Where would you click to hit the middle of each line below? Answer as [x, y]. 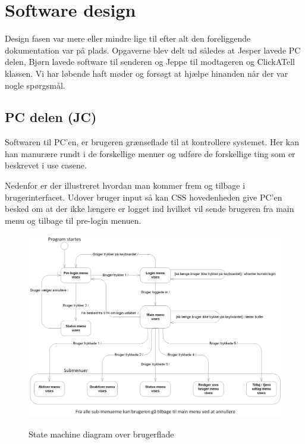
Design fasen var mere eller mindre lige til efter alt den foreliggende [128, 38]
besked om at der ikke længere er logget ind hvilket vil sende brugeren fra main [150, 209]
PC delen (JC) [51, 117]
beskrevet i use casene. [46, 165]
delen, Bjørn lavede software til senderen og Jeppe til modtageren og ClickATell [150, 62]
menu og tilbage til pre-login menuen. [73, 220]
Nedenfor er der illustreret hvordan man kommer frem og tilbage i [125, 185]
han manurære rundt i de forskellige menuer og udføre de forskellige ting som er [150, 153]
